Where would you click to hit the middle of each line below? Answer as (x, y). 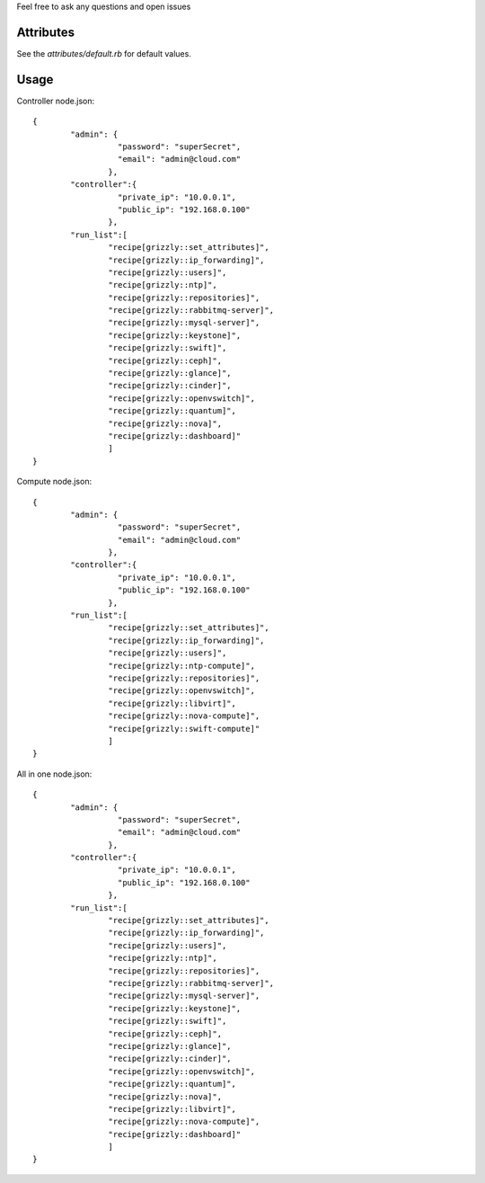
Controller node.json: (55, 101)
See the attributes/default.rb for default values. (104, 53)
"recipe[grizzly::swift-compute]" (184, 729)
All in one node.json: (54, 774)
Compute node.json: (54, 482)
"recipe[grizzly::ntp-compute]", (182, 666)
